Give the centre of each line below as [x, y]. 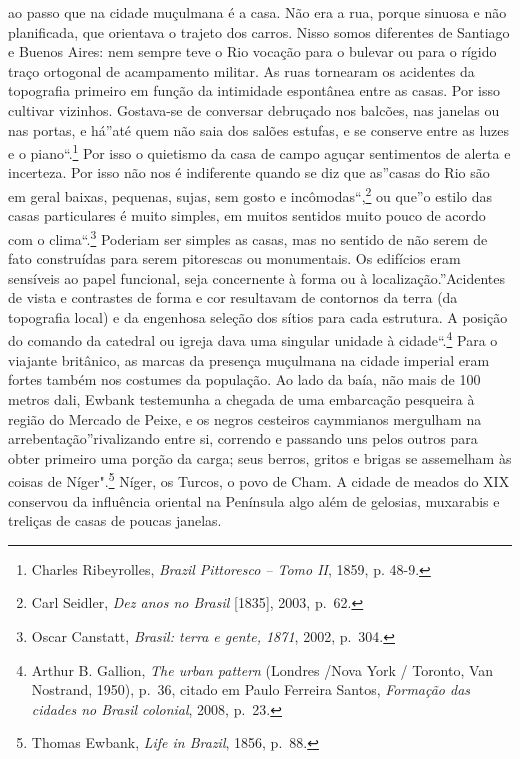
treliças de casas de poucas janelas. [115, 520]
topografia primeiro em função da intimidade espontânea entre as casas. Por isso [254, 90]
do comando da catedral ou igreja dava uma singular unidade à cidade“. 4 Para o [253, 339]
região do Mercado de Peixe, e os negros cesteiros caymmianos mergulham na [245, 418]
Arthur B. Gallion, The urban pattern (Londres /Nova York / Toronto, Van [262, 669]
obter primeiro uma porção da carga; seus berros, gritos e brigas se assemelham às [260, 457]
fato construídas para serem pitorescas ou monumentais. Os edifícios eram [234, 258]
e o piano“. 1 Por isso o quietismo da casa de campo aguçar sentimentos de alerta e [259, 151]
